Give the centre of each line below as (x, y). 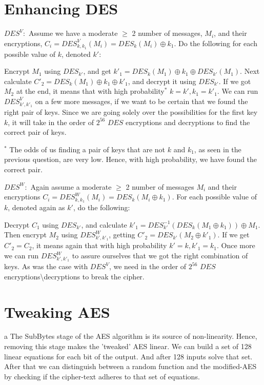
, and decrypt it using (162, 81)
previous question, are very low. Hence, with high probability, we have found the (131, 159)
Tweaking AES (57, 311)
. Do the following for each (216, 43)
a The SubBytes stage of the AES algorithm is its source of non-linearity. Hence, (131, 336)
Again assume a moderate (71, 186)
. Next (250, 71)
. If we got (235, 81)
